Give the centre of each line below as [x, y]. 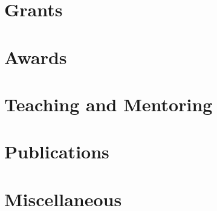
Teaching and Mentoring [108, 104]
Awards [36, 57]
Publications [57, 151]
